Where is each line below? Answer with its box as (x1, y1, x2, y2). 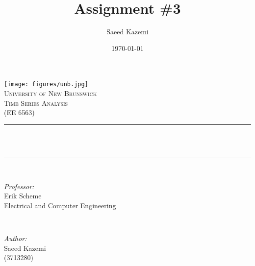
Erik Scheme (4, 191, 42, 201)
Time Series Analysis (4, 97, 68, 108)
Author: (4, 233, 27, 243)
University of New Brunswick (4, 88, 97, 98)
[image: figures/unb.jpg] (4, 81, 88, 88)
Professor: (4, 181, 34, 191)
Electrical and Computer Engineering (4, 200, 116, 210)
